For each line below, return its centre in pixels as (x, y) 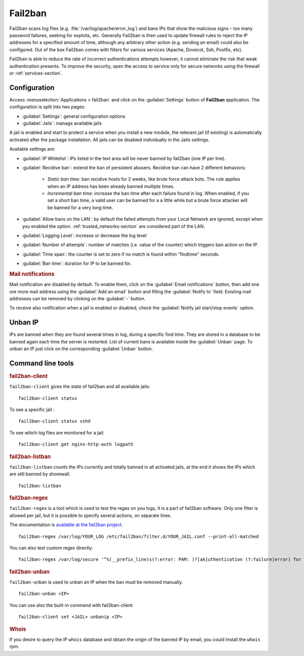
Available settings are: (32, 149)
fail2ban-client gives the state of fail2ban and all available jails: (80, 387)
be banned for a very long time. (80, 208)
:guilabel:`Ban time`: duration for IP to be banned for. (77, 263)
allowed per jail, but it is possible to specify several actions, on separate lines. (90, 515)
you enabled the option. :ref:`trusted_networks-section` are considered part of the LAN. (113, 226)
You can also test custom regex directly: (51, 547)
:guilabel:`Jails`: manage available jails (62, 123)
